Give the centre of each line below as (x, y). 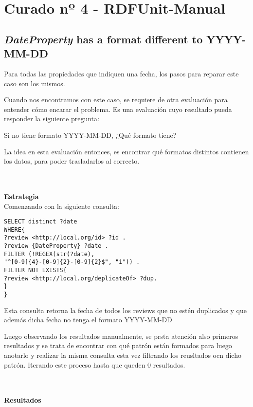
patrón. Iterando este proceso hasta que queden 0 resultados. (95, 364)
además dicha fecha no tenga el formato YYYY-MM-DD (88, 320)
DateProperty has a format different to (103, 39)
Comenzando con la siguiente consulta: (62, 206)
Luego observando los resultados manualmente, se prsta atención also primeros (121, 336)
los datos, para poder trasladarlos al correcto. (72, 161)
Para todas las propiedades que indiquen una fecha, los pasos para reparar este (121, 73)
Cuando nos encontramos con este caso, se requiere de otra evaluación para (116, 100)
